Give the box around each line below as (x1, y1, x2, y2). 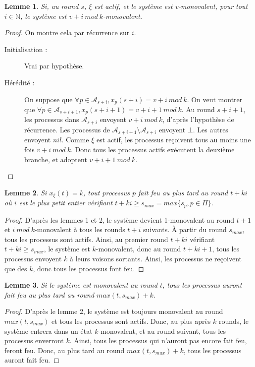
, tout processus (83, 187, 130, 197)
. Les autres (193, 124, 228, 134)
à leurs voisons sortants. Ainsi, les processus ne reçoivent (69, 253, 242, 264)
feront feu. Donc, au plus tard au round (4, 345, 125, 355)
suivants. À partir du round (143, 224, 227, 235)
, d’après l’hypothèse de (162, 114, 234, 124)
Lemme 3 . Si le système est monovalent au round (4, 280, 157, 290)
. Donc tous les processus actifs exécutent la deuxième (70, 144, 235, 154)
